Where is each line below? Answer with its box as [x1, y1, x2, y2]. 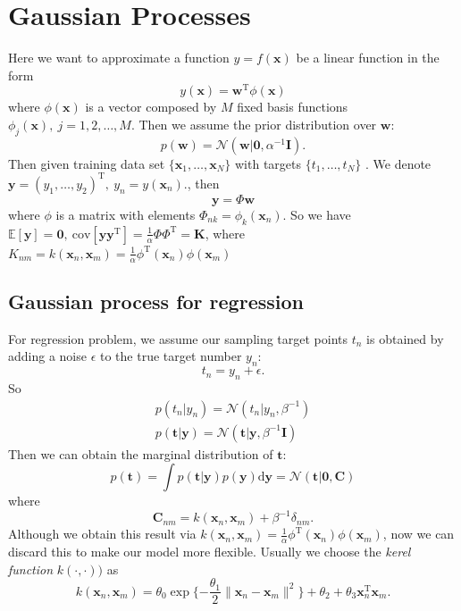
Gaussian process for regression [8, 287, 304, 314]
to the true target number [99, 347, 242, 365]
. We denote [365, 154, 432, 172]
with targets [234, 154, 301, 172]
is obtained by [366, 329, 444, 347]
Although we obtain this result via [8, 524, 197, 543]
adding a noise [8, 347, 87, 365]
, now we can [382, 524, 455, 543]
